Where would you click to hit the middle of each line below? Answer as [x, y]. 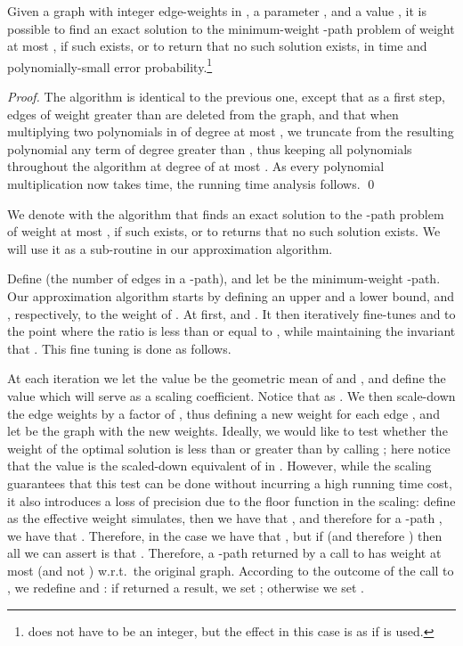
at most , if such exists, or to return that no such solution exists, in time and [217, 46]
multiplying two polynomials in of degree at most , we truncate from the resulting [231, 131]
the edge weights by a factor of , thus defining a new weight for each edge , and [223, 413]
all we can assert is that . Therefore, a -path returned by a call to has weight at [224, 553]
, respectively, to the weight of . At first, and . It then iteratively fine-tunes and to [231, 313]
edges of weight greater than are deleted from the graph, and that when [203, 114]
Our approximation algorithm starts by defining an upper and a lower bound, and [231, 295]
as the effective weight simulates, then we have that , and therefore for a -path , [225, 518]
